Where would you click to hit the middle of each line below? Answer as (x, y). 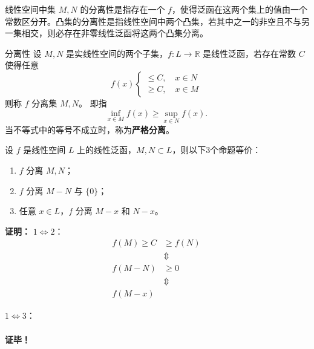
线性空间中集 (30, 9)
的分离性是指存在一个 (123, 9)
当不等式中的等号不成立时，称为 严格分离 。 (90, 129)
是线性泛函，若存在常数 (250, 53)
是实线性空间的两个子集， (117, 53)
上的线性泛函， (107, 150)
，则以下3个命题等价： (217, 150)
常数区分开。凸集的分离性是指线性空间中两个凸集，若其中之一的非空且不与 (153, 21)
